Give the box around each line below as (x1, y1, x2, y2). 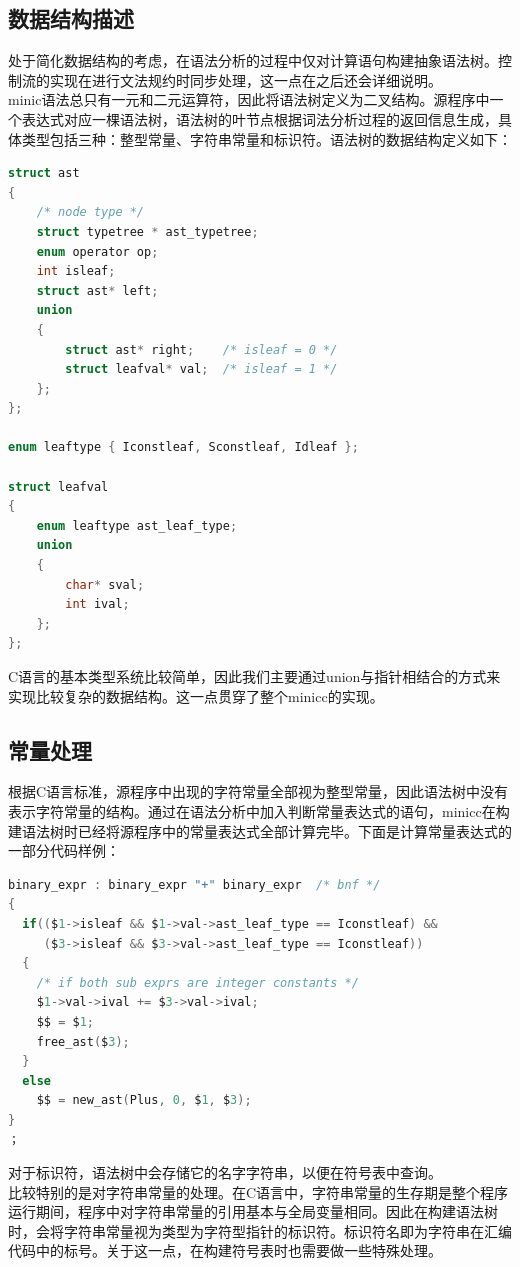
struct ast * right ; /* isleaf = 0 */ (65, 342, 338, 357)
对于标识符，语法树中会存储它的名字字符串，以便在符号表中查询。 (8, 1162, 442, 1183)
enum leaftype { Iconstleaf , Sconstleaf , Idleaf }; (8, 440, 359, 455)
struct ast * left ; (36, 283, 159, 298)
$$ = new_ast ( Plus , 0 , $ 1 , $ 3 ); (36, 1093, 252, 1108)
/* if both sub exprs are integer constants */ (36, 975, 359, 990)
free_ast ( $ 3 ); (36, 1034, 130, 1049)
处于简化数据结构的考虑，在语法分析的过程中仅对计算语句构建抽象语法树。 (8, 50, 498, 71)
